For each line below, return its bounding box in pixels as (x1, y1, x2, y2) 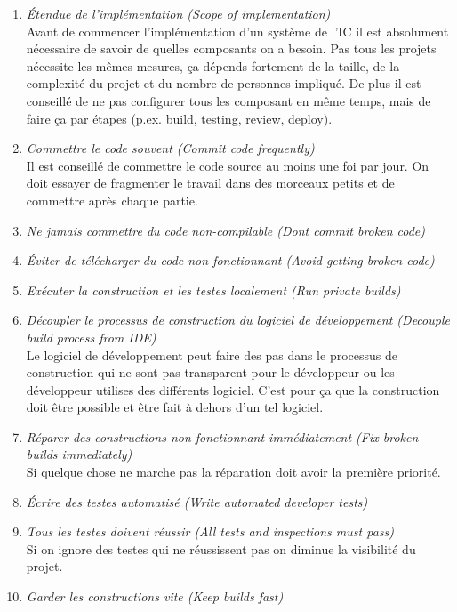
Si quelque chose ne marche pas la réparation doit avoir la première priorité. (26, 463, 441, 481)
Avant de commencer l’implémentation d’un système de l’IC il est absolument (26, 21, 449, 40)
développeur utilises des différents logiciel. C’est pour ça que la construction (26, 380, 440, 399)
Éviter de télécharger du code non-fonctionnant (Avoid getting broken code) (26, 251, 435, 270)
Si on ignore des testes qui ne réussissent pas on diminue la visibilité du (26, 539, 416, 558)
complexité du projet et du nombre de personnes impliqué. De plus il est (26, 74, 421, 93)
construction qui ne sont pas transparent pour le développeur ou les (26, 363, 395, 382)
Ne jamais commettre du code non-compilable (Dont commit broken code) (26, 221, 426, 239)
